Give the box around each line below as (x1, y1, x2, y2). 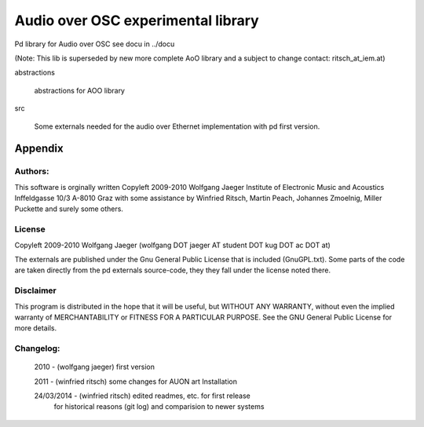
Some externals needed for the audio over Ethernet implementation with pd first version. (34, 122, 320, 131)
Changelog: (14, 343, 60, 354)
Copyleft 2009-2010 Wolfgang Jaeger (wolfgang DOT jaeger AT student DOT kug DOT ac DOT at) (14, 240, 331, 250)
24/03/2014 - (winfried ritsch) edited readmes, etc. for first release (34, 391, 250, 400)
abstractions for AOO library (34, 86, 126, 95)
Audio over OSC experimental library (14, 12, 259, 29)
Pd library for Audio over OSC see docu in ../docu (14, 39, 175, 49)
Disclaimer (14, 285, 57, 296)
